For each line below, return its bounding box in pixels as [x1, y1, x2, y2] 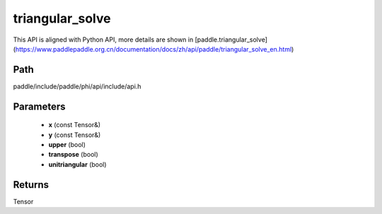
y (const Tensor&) [48, 131, 101, 139]
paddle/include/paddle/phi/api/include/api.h [13, 82, 141, 90]
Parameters [13, 100, 66, 112]
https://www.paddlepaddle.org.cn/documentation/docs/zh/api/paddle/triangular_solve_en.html [15, 44, 292, 53]
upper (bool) [48, 141, 86, 149]
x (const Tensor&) [48, 121, 101, 129]
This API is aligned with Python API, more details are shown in [13, 35, 194, 44]
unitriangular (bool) [48, 160, 107, 169]
